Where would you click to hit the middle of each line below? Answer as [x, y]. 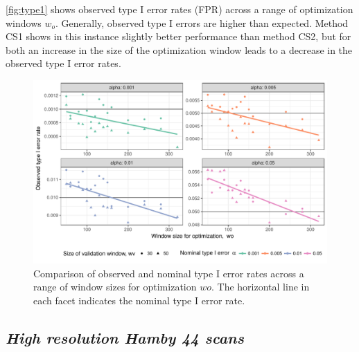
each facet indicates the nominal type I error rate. [139, 300]
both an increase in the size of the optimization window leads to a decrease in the [179, 49]
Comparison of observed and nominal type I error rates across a [169, 273]
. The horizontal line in [261, 287]
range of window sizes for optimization [115, 287]
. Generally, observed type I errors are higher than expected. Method [202, 22]
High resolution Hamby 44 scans [125, 337]
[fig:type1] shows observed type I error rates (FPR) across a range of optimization [179, 9]
